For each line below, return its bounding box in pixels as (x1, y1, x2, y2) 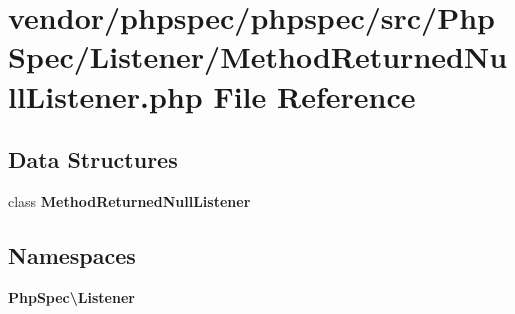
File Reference (213, 75, 416, 116)
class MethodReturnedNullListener (8, 190, 251, 211)
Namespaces (8, 239, 136, 270)
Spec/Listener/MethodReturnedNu (8, 36, 508, 77)
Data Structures (8, 144, 178, 175)
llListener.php (8, 75, 203, 116)
